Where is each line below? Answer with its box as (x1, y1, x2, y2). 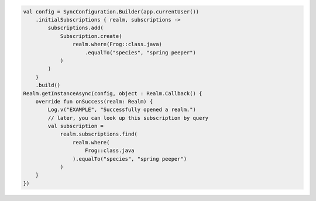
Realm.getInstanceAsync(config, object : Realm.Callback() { (23, 90, 202, 96)
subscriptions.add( (47, 25, 104, 32)
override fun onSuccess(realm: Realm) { (35, 98, 153, 105)
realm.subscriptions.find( (60, 131, 138, 137)
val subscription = (47, 123, 104, 130)
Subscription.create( (60, 33, 122, 39)
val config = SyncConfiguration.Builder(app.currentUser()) (23, 8, 200, 15)
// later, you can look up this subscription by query (47, 115, 209, 121)
